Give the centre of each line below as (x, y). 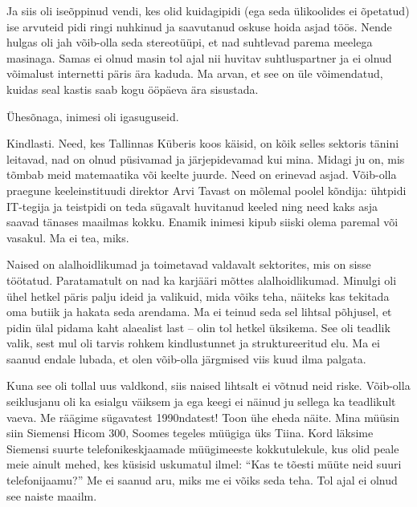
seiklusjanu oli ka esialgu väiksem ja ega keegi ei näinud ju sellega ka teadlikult (201, 402)
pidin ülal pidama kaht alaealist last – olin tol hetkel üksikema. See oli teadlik (198, 327)
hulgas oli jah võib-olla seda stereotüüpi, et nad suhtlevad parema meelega (190, 42)
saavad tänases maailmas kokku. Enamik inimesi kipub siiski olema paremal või (202, 222)
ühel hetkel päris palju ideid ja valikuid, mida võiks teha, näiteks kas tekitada (198, 296)
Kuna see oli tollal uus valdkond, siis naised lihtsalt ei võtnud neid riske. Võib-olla (208, 385)
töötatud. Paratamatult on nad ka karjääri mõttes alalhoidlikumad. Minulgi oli (202, 280)
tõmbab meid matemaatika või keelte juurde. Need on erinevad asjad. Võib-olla (202, 174)
